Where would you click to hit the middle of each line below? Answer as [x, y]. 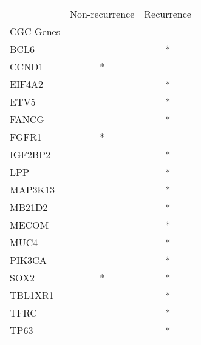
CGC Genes [35, 31]
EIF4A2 [27, 84]
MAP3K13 [32, 189]
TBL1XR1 [32, 295]
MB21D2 [29, 207]
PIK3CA [28, 260]
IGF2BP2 [30, 154]
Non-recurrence [102, 14]
